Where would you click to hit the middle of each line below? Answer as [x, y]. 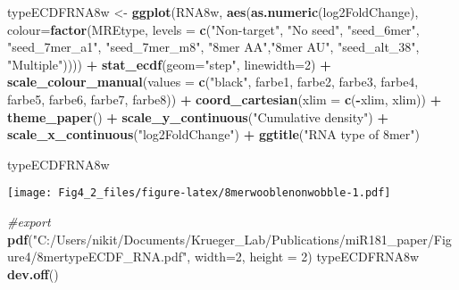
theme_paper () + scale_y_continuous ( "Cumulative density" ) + [198, 116]
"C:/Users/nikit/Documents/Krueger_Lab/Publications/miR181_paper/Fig [242, 239]
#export [29, 221]
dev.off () [33, 273]
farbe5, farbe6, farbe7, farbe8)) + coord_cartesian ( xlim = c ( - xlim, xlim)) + [225, 99]
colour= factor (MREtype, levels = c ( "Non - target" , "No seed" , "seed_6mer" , [213, 29]
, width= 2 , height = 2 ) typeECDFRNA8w [303, 257]
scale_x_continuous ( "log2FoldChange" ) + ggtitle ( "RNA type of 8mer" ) [214, 134]
